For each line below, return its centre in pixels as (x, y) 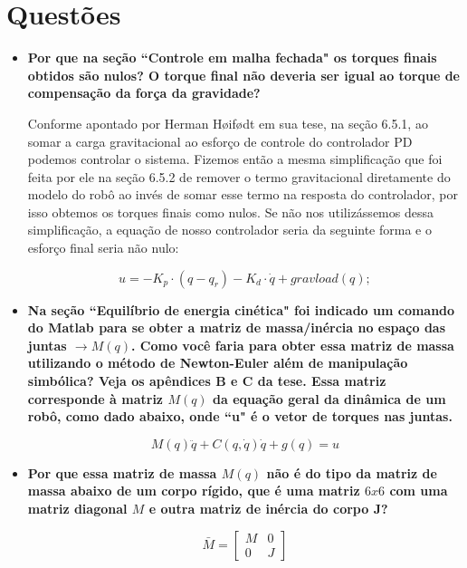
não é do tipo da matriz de (352, 472)
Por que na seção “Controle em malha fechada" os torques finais (232, 58)
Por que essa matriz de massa (122, 472)
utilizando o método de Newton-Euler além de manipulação (218, 363)
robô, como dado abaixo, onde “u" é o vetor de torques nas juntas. (240, 416)
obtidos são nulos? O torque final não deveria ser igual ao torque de (243, 75)
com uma (419, 491)
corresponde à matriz (95, 398)
